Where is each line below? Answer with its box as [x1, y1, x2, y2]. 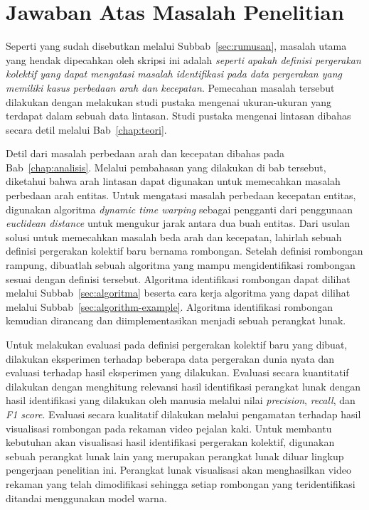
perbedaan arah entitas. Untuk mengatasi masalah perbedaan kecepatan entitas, [6, 188, 356, 203]
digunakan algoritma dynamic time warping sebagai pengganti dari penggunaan [6, 201, 353, 216]
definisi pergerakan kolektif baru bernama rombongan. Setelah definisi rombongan [6, 243, 363, 258]
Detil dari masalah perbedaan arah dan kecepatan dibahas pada [6, 146, 285, 161]
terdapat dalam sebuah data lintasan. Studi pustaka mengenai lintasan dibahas [6, 108, 351, 123]
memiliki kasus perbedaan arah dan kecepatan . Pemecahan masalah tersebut [6, 80, 335, 95]
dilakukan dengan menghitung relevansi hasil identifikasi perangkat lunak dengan [6, 378, 360, 393]
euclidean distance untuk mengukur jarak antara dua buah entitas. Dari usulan [6, 216, 351, 230]
